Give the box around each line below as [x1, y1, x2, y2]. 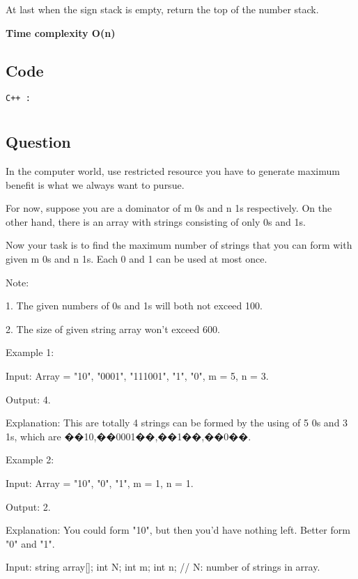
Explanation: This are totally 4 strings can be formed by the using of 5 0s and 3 [6, 415, 348, 430]
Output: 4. [6, 392, 51, 406]
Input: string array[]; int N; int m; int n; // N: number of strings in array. [6, 559, 320, 574]
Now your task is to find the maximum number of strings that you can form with [6, 238, 352, 252]
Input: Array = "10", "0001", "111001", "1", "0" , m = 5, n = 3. [6, 368, 269, 383]
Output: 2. [6, 499, 51, 514]
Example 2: [6, 452, 54, 467]
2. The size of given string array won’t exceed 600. [6, 321, 220, 336]
